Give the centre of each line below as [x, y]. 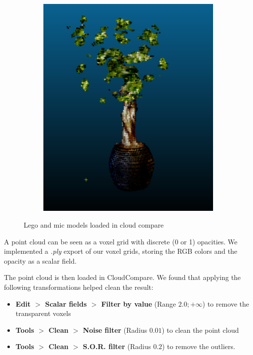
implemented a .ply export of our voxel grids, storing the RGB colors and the [121, 251]
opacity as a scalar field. [40, 260]
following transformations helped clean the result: [79, 287]
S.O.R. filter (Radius [117, 346]
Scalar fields [66, 303]
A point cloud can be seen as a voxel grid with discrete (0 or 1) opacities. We [121, 241]
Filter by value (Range [139, 303]
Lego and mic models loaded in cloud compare [94, 224]
